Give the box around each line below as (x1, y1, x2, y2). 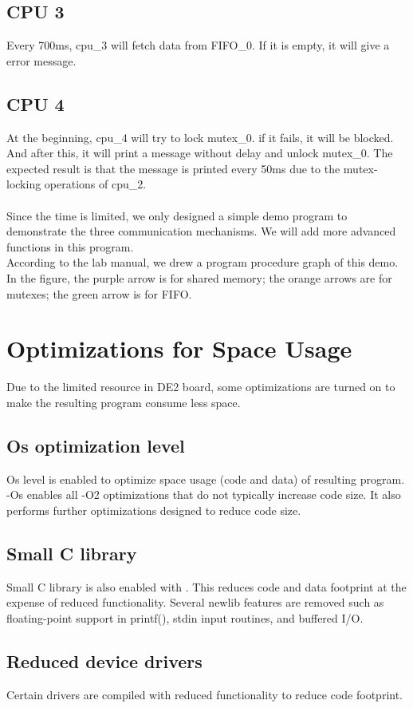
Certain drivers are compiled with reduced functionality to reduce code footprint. (6, 686, 403, 702)
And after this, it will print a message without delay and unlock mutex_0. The (6, 144, 393, 161)
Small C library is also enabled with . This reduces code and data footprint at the (6, 578, 407, 595)
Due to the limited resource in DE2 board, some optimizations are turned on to (6, 378, 395, 395)
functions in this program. (6, 238, 134, 255)
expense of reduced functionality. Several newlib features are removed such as (6, 594, 384, 611)
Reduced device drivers (6, 648, 203, 673)
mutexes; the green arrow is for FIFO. (6, 285, 192, 302)
